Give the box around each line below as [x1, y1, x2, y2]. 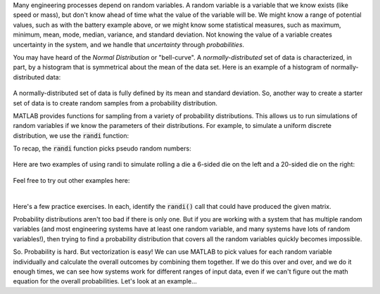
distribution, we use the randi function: [13, 131, 129, 140]
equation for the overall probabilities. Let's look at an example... [13, 277, 197, 286]
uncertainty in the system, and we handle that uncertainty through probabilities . [13, 40, 245, 49]
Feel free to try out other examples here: [13, 176, 130, 184]
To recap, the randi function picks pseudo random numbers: [13, 144, 191, 153]
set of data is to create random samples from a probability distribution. [13, 98, 218, 107]
